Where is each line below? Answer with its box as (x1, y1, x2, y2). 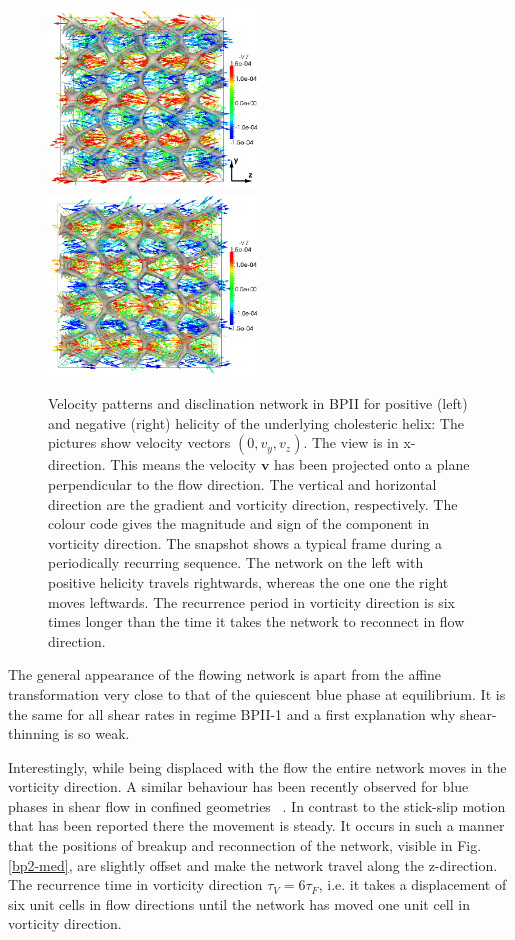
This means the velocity (110, 454, 257, 475)
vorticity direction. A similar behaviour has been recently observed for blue (8, 776, 469, 797)
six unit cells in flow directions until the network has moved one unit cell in (8, 893, 470, 914)
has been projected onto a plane (274, 454, 470, 475)
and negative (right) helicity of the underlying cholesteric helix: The (48, 412, 464, 433)
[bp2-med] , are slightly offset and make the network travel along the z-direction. (8, 854, 498, 875)
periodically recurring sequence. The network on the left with (48, 552, 424, 573)
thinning (8, 723, 60, 744)
